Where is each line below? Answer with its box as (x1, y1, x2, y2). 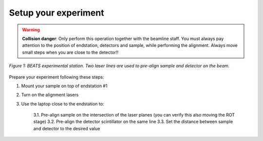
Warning (22, 27, 40, 33)
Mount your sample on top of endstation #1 (21, 83, 108, 89)
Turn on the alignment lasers (21, 92, 79, 98)
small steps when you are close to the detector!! (22, 49, 119, 55)
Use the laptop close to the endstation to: (21, 101, 104, 107)
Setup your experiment (9, 7, 104, 18)
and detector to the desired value (33, 125, 100, 131)
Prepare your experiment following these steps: (9, 74, 104, 80)
